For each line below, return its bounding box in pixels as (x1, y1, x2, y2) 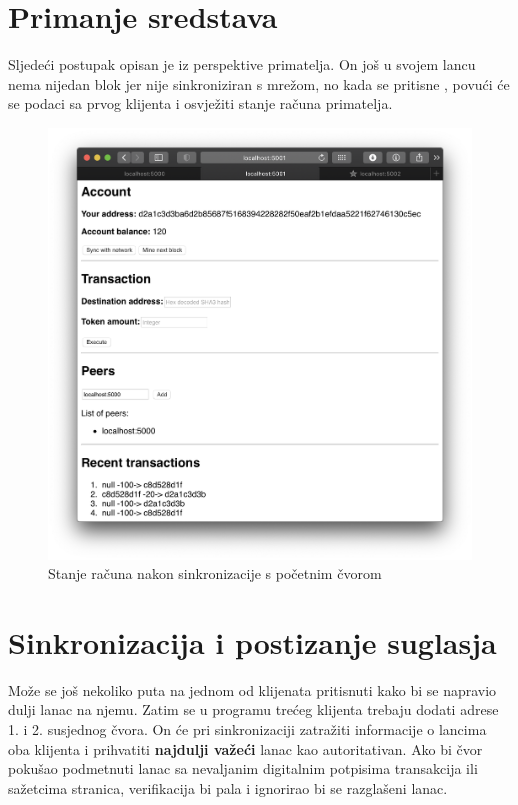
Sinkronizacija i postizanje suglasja (8, 621, 497, 662)
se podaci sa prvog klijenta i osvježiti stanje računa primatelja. (8, 93, 393, 114)
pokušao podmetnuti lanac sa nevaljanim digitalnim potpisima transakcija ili (8, 758, 478, 779)
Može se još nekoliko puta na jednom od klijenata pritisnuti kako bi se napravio (8, 679, 497, 700)
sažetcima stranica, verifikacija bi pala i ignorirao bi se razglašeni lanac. (8, 777, 448, 798)
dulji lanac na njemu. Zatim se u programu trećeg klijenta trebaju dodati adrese (8, 699, 499, 720)
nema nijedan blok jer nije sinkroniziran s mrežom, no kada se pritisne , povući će (8, 73, 510, 94)
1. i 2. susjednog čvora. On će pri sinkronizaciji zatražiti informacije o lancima (8, 719, 487, 739)
